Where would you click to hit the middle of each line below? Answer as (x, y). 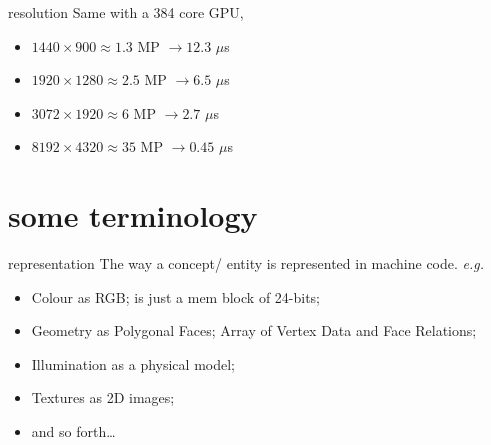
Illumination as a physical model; (133, 363)
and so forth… (73, 431)
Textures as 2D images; (103, 397)
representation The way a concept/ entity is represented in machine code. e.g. (246, 263)
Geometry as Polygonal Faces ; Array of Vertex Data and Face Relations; (254, 330)
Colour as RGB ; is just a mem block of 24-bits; (176, 296)
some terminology (133, 215)
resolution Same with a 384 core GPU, (126, 12)
